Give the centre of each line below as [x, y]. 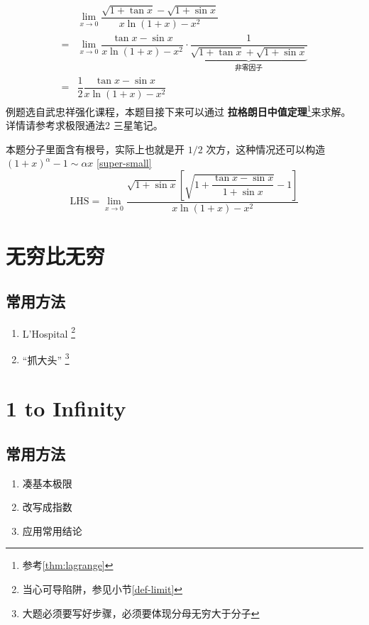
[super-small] [124, 163]
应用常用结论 [52, 530]
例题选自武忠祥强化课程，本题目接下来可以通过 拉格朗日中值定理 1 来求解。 [178, 110]
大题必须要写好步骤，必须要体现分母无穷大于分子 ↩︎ [141, 613]
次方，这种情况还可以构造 [266, 149]
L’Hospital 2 [49, 332]
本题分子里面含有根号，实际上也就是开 [95, 149]
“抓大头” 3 [46, 358]
